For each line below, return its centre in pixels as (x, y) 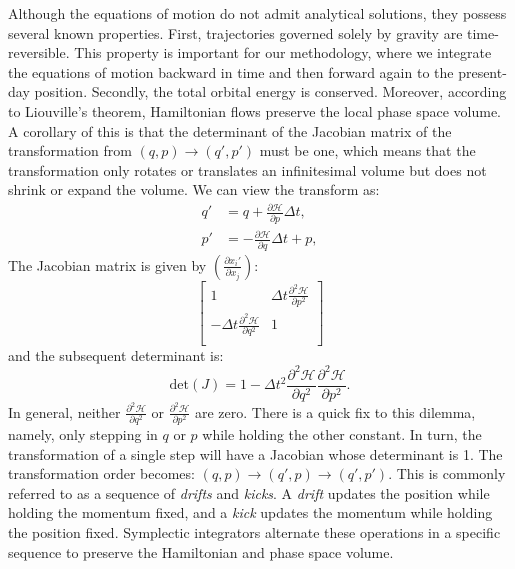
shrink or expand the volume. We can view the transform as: (194, 189)
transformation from (70, 150)
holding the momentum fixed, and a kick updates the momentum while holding (250, 512)
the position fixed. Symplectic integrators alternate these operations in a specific (254, 532)
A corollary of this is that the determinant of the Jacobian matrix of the (230, 130)
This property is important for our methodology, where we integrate (283, 52)
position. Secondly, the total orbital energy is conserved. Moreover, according (270, 91)
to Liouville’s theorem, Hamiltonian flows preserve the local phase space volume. (254, 110)
